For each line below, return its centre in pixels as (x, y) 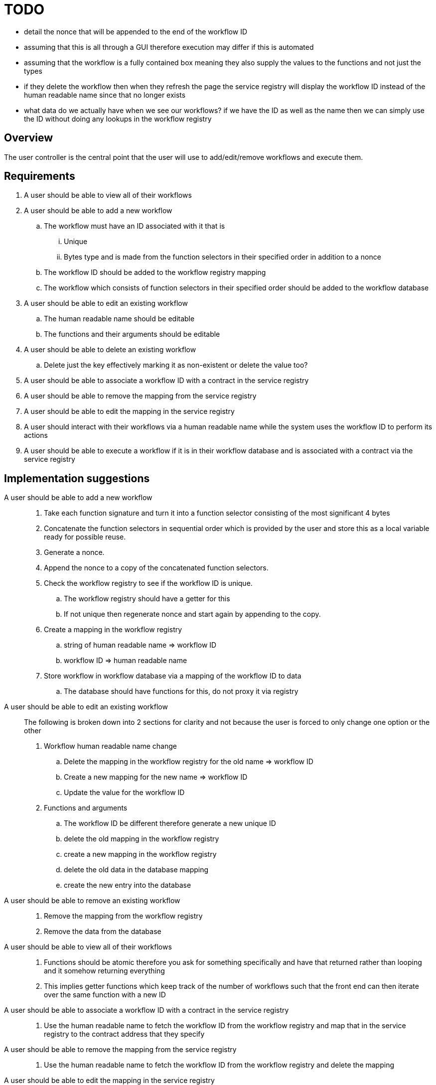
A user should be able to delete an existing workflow (110, 350)
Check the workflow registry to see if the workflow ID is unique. (148, 583)
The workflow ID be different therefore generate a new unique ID (170, 823)
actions (36, 435)
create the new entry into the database (128, 885)
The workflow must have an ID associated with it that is (135, 226)
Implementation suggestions (77, 478)
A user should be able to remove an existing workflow (92, 901)
